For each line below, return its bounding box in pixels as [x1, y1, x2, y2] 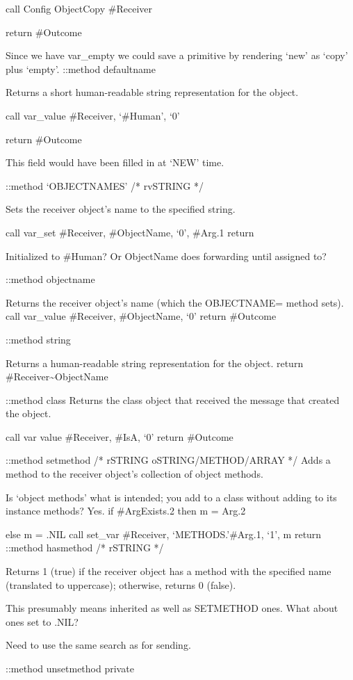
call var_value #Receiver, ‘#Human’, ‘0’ [6, 108, 180, 122]
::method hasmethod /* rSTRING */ [6, 540, 164, 555]
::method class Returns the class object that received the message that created [6, 392, 340, 407]
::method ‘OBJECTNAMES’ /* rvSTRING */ [6, 178, 204, 193]
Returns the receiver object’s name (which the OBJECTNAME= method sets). [6, 295, 344, 309]
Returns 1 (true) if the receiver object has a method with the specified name [6, 564, 331, 578]
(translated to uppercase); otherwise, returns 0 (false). [6, 577, 236, 592]
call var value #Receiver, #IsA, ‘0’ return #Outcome [6, 429, 233, 444]
